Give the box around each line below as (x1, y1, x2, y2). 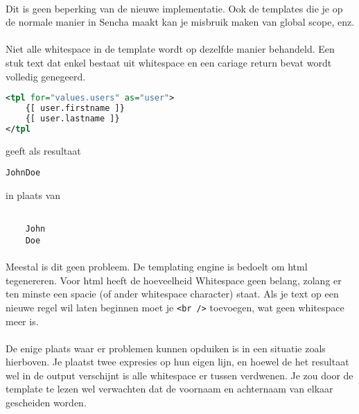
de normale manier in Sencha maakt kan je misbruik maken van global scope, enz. (6, 15, 355, 29)
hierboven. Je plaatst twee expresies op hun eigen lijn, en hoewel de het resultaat (6, 354, 349, 369)
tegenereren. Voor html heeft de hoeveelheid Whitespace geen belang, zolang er (6, 273, 342, 287)
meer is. (6, 313, 39, 328)
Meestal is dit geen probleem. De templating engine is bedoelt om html (6, 259, 308, 274)
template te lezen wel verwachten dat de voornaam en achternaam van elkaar (6, 381, 333, 396)
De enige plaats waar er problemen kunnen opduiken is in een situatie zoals (6, 340, 326, 355)
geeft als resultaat (6, 143, 81, 157)
